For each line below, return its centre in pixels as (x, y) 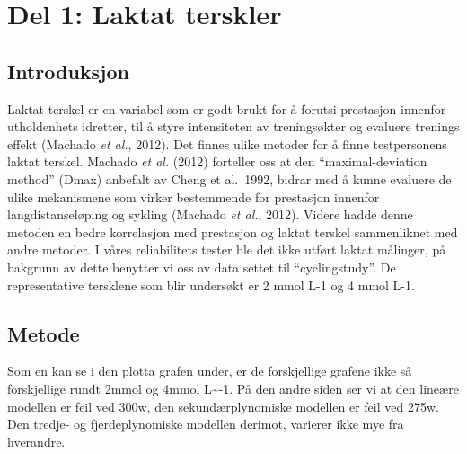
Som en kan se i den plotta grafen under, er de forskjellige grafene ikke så (210, 371)
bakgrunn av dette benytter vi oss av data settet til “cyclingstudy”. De (202, 267)
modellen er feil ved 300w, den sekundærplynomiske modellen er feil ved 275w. (223, 406)
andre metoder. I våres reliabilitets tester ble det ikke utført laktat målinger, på (227, 249)
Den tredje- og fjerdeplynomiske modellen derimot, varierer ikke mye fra (206, 424)
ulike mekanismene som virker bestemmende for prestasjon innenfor (194, 196)
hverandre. (36, 441)
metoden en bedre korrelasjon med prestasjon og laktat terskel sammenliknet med (233, 231)
